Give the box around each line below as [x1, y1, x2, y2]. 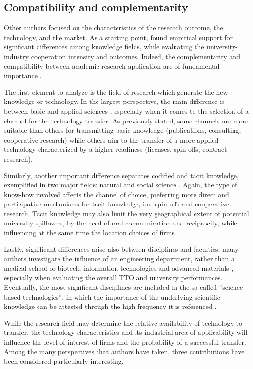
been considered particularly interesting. [4, 356, 124, 366]
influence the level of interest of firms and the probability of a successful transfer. [4, 337, 246, 347]
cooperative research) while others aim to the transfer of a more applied [4, 134, 219, 144]
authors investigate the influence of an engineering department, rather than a [4, 253, 234, 264]
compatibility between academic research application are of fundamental [4, 61, 220, 71]
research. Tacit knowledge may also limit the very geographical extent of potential [4, 208, 249, 218]
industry [4, 51, 29, 61]
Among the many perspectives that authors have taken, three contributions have [4, 346, 245, 356]
